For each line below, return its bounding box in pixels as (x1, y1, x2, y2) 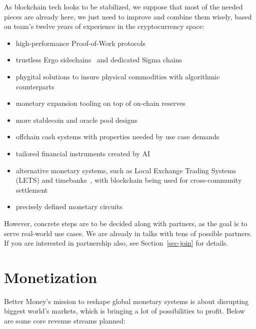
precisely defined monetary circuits (15, 201, 122, 212)
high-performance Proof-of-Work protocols (15, 37, 145, 48)
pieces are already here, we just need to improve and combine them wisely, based (4, 11, 252, 21)
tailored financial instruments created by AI (15, 148, 150, 158)
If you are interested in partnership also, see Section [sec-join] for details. (4, 238, 228, 248)
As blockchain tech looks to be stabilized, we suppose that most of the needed (4, 1, 243, 11)
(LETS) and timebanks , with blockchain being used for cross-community (15, 175, 242, 185)
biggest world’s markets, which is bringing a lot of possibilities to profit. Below (4, 306, 245, 316)
